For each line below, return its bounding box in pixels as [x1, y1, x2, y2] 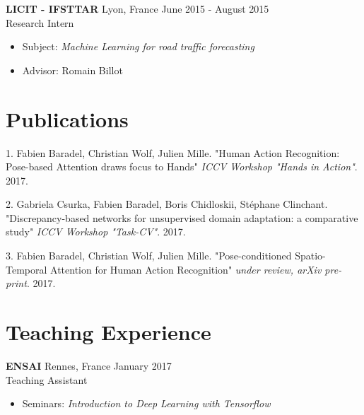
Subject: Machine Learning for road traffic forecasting [22, 39, 254, 54]
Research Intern [6, 15, 74, 30]
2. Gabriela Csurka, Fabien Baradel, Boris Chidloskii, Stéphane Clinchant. [6, 197, 328, 211]
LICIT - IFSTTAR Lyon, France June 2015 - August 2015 [6, 1, 269, 16]
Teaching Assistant [6, 372, 88, 387]
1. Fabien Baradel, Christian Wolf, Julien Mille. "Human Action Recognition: [6, 145, 340, 160]
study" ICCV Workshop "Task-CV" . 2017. [6, 224, 186, 239]
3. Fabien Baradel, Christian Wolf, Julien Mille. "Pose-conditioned [6, 248, 292, 263]
